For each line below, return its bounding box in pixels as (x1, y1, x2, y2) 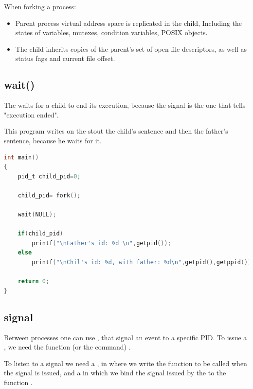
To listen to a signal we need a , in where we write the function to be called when (4, 358, 247, 368)
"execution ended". (4, 109, 59, 119)
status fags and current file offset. (15, 53, 115, 63)
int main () (4, 154, 39, 161)
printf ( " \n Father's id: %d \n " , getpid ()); (32, 239, 171, 247)
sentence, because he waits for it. (4, 135, 102, 145)
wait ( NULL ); (18, 211, 56, 218)
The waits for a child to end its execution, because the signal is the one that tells (4, 100, 246, 110)
